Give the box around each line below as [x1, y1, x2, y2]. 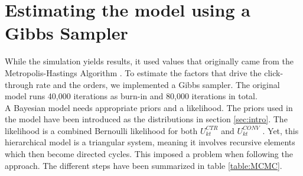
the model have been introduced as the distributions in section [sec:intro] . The [5, 113, 288, 125]
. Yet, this [262, 124, 299, 136]
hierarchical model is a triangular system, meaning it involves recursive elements [5, 136, 295, 148]
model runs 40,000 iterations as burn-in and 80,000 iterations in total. [5, 90, 258, 102]
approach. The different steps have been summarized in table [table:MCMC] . [5, 159, 282, 171]
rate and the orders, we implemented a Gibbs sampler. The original [35, 78, 280, 90]
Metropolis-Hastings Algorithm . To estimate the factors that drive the [5, 66, 262, 79]
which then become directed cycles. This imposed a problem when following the [5, 148, 293, 160]
